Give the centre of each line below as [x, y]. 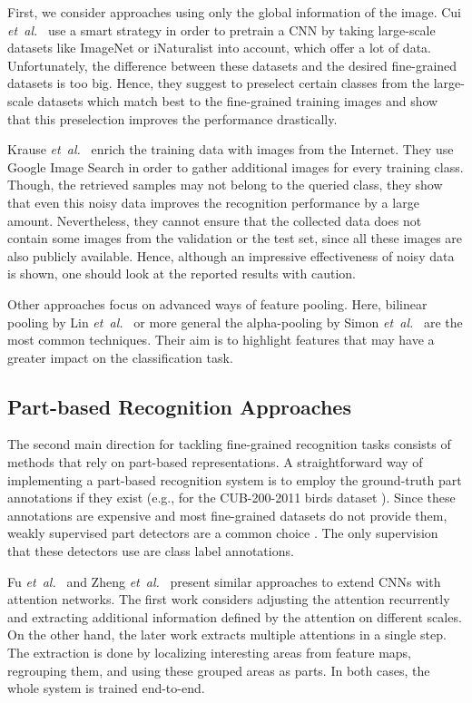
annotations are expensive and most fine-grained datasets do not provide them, [227, 515]
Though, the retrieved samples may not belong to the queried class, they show [225, 185]
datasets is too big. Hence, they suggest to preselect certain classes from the [219, 83]
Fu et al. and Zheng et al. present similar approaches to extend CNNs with [224, 581]
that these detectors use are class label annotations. [151, 551]
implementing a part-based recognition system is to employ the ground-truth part [235, 479]
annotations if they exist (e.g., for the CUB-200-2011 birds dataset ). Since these [231, 498]
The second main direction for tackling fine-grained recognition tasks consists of [229, 444]
